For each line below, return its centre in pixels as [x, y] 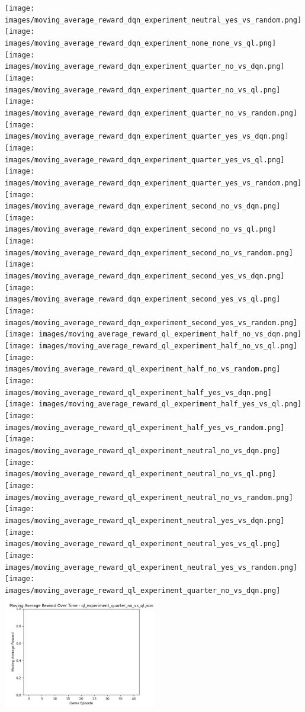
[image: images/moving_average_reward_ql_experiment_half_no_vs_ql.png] [151, 346]
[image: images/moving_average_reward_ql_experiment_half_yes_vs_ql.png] [153, 404]
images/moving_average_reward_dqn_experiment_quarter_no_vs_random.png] [151, 113]
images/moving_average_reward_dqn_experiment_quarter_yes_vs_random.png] [153, 183]
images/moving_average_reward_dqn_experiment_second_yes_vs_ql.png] [143, 299]
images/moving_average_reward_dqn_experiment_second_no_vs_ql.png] [141, 230]
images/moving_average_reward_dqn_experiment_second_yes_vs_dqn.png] [145, 276]
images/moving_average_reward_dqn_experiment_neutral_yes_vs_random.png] [153, 20]
